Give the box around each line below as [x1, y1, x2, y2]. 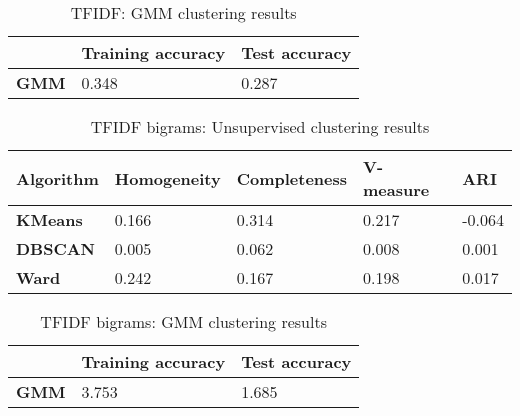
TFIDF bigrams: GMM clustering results [40, 310, 327, 333]
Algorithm [16, 166, 99, 190]
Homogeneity [114, 166, 221, 190]
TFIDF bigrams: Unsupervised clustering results [90, 115, 430, 138]
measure [363, 178, 430, 201]
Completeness [236, 166, 348, 190]
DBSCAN [16, 237, 96, 260]
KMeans [16, 208, 83, 231]
